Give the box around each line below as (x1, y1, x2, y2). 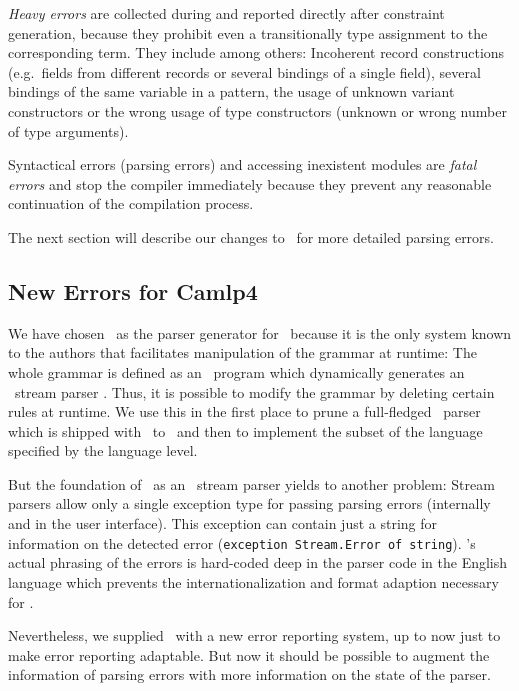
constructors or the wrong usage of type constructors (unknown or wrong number (8, 100, 507, 121)
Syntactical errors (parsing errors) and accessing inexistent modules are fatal (8, 154, 477, 175)
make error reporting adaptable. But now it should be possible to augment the (8, 644, 490, 665)
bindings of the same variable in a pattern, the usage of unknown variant (8, 81, 455, 102)
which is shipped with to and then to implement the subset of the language (8, 420, 483, 441)
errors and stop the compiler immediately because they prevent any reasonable (8, 173, 492, 194)
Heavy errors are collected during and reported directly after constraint (8, 3, 445, 23)
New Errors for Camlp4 (8, 275, 258, 306)
